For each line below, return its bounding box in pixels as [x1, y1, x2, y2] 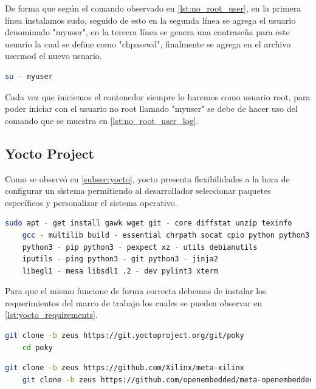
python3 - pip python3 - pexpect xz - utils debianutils [22, 243, 258, 252]
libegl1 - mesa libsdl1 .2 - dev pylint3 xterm [22, 266, 218, 275]
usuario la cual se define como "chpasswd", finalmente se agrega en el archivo [5, 37, 291, 50]
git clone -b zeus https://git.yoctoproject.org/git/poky [5, 331, 244, 340]
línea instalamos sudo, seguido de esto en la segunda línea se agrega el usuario [5, 13, 296, 26]
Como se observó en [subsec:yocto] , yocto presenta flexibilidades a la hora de [5, 172, 290, 185]
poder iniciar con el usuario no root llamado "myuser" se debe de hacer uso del [5, 102, 298, 115]
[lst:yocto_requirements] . [5, 308, 98, 321]
